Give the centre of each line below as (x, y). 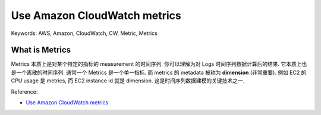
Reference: (24, 91)
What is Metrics (41, 50)
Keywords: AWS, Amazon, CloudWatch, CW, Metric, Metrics (84, 33)
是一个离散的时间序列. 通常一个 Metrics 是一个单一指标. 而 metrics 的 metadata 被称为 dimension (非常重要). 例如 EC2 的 (159, 72)
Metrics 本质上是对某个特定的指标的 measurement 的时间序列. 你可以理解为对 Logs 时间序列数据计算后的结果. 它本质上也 (159, 64)
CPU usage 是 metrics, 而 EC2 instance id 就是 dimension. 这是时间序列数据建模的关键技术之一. (128, 81)
